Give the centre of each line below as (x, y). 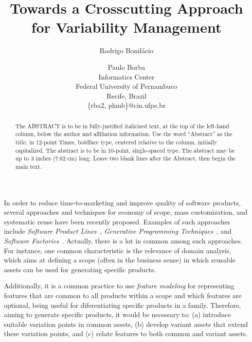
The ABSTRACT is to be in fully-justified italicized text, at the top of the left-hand (122, 126)
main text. (28, 166)
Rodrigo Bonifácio (126, 50)
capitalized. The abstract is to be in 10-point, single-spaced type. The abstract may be (125, 150)
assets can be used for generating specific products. (80, 269)
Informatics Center (126, 76)
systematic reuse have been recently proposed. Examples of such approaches (117, 221)
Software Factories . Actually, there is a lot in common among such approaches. (123, 240)
